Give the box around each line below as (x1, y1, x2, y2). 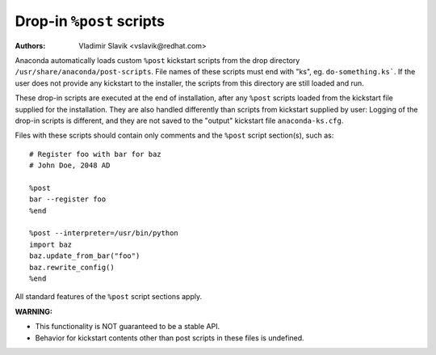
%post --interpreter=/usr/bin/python (29, 229, 179, 238)
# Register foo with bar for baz (29, 150, 161, 158)
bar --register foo (29, 195, 107, 204)
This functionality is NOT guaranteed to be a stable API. (35, 322, 220, 332)
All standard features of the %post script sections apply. (15, 292, 202, 302)
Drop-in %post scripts (15, 12, 166, 30)
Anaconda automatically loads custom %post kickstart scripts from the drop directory (15, 55, 300, 65)
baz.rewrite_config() (29, 263, 115, 272)
